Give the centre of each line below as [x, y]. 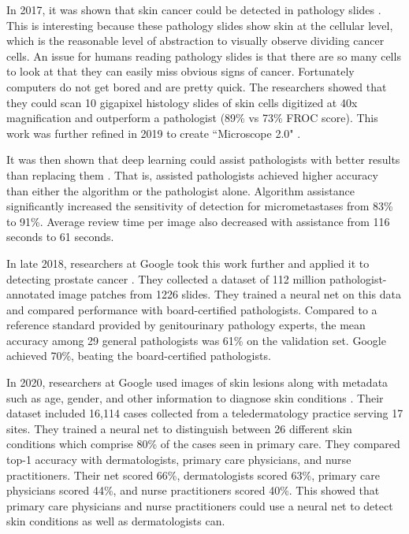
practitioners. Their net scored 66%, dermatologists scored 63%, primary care [193, 475]
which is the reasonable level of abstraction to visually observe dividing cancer [195, 41]
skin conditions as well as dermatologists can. [116, 521]
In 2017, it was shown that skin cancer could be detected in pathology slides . [194, 9]
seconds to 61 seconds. [60, 237]
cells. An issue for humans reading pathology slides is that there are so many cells [204, 56]
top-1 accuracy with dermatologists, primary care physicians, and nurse [179, 460]
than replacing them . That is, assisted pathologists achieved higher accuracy [192, 174]
